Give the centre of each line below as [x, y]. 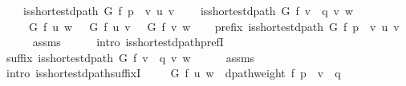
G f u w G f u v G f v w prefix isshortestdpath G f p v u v [214, 26]
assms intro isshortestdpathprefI [128, 42]
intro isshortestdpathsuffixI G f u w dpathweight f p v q [173, 73]
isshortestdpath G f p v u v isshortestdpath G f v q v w [188, 10]
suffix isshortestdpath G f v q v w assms [130, 57]
